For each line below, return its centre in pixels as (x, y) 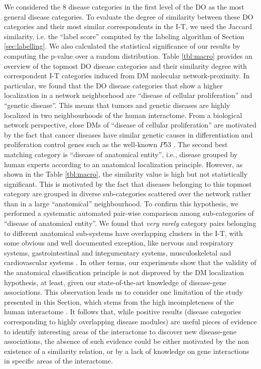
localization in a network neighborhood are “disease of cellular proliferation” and (128, 95)
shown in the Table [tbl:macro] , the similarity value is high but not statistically (126, 174)
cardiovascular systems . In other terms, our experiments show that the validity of (130, 262)
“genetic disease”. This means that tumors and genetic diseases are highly (117, 105)
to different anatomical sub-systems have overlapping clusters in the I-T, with (123, 233)
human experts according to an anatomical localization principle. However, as (123, 164)
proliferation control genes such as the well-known (81, 144)
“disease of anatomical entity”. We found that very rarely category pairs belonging (130, 223)
